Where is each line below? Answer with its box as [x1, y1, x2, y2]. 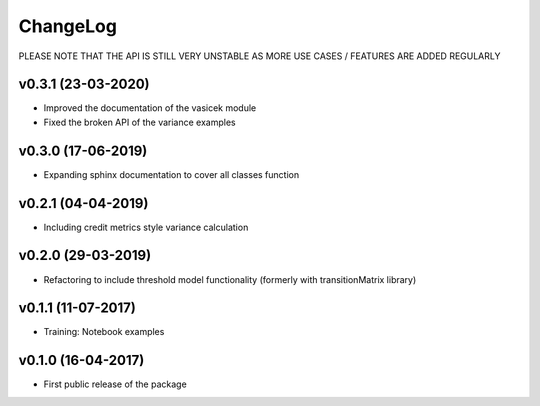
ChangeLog [18, 15, 117, 37]
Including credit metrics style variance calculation [43, 221, 249, 233]
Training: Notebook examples [43, 326, 165, 338]
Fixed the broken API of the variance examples [43, 116, 236, 128]
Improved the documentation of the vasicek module [43, 102, 257, 114]
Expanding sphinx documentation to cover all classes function [43, 168, 300, 180]
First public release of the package [43, 378, 187, 390]
